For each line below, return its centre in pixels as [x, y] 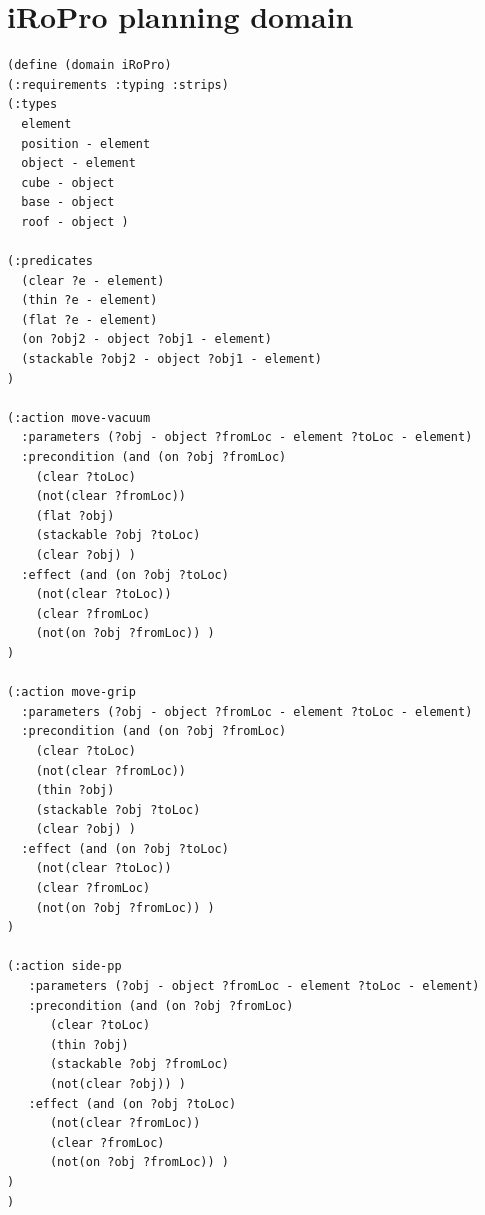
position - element [86, 143]
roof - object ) [75, 221]
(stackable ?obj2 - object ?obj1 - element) [171, 359]
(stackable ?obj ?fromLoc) [139, 1064]
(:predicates [50, 261]
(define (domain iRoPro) [89, 65]
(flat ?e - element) [89, 319]
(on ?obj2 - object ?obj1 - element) [146, 339]
